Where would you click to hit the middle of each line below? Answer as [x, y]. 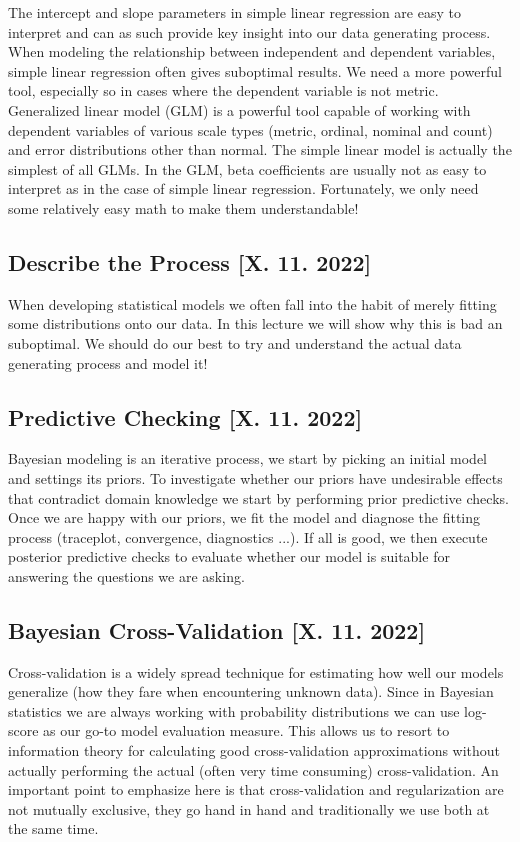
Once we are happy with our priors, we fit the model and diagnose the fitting [244, 517]
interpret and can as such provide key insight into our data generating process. [249, 31]
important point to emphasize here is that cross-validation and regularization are [256, 789]
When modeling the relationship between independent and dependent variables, [252, 51]
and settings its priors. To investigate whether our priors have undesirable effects [255, 477]
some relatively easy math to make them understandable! [183, 207]
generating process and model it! [108, 362]
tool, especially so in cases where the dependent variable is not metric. [223, 90]
